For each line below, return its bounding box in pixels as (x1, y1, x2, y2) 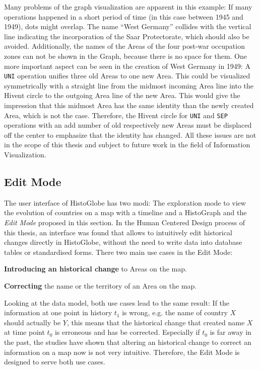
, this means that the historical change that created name (67, 317, 245, 327)
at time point (4, 327, 45, 337)
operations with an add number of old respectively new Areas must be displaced (4, 120, 252, 130)
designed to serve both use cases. (4, 356, 105, 367)
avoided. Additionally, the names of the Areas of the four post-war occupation (4, 41, 245, 51)
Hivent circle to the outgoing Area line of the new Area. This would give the (4, 90, 240, 101)
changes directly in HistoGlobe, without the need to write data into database (4, 237, 242, 247)
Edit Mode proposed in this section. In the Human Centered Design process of (4, 217, 245, 228)
